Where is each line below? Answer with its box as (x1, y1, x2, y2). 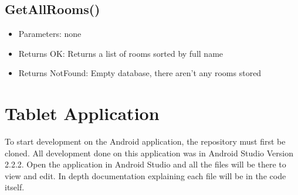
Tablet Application (5, 101, 160, 125)
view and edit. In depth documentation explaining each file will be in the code (5, 169, 286, 182)
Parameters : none (18, 28, 82, 40)
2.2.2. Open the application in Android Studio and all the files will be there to (5, 158, 286, 170)
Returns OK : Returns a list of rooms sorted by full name (18, 47, 223, 59)
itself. (5, 181, 25, 193)
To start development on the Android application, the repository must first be (5, 135, 286, 148)
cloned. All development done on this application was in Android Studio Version (5, 146, 293, 159)
